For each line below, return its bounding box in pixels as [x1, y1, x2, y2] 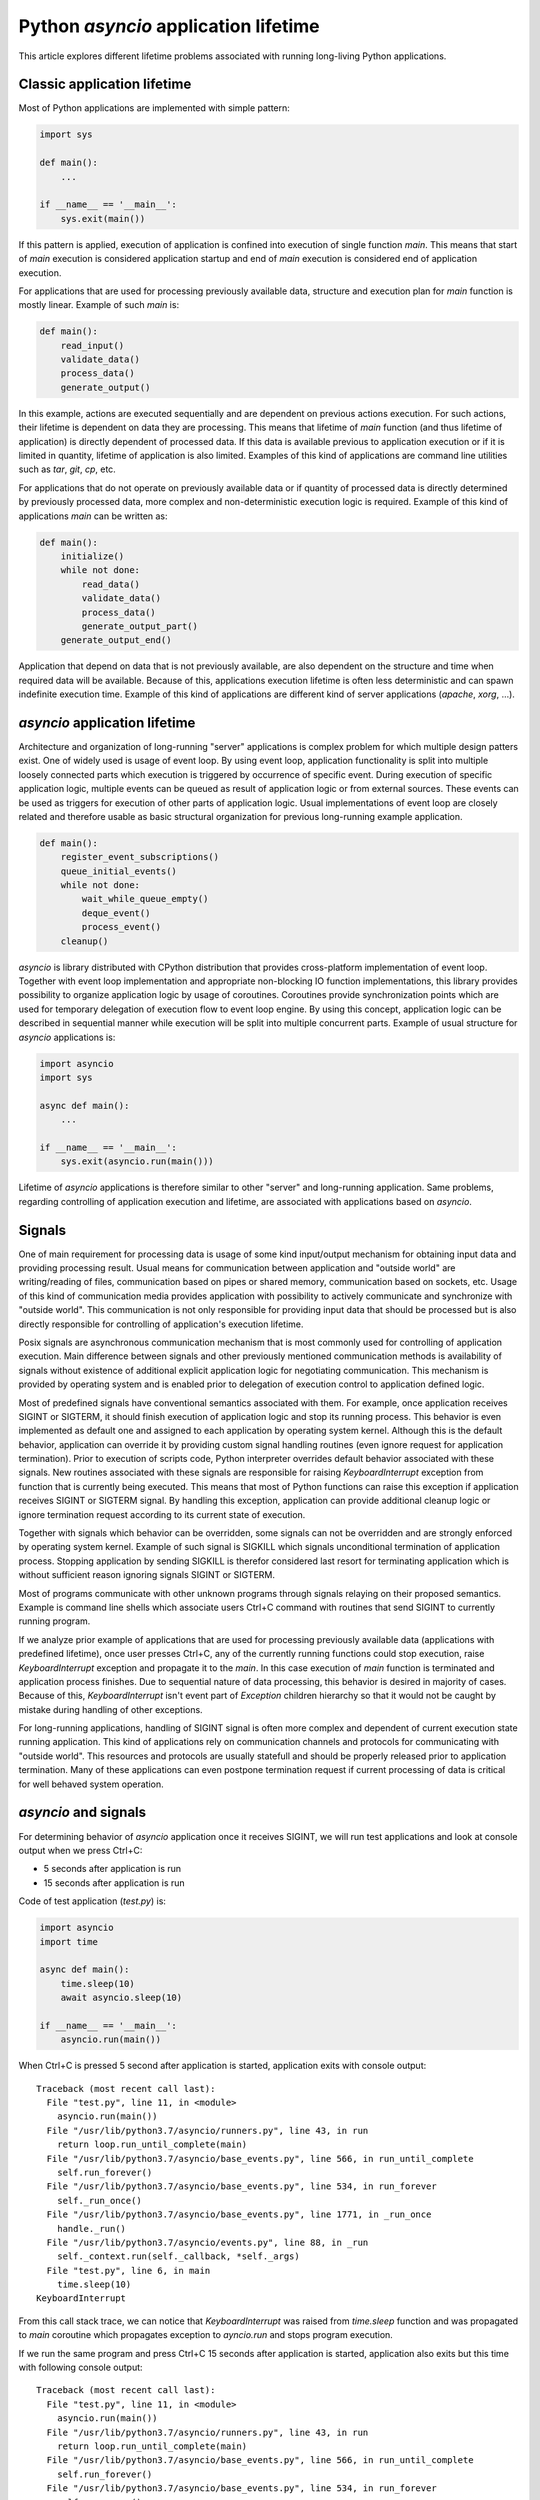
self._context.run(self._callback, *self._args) [56, 2251, 300, 2262]
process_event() [81, 921, 162, 933]
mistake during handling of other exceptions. [18, 1703, 204, 1715]
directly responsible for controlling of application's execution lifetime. [18, 1318, 304, 1330]
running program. [18, 1615, 91, 1627]
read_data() [81, 578, 140, 590]
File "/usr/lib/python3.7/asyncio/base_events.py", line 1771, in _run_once [46, 2209, 432, 2220]
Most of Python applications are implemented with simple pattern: [18, 102, 290, 114]
